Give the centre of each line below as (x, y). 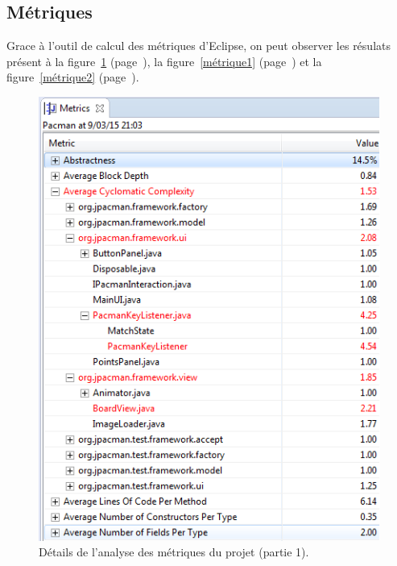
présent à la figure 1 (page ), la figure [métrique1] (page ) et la (164, 61)
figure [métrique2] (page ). (73, 77)
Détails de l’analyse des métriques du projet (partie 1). (174, 552)
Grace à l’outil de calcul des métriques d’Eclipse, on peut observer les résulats (198, 46)
